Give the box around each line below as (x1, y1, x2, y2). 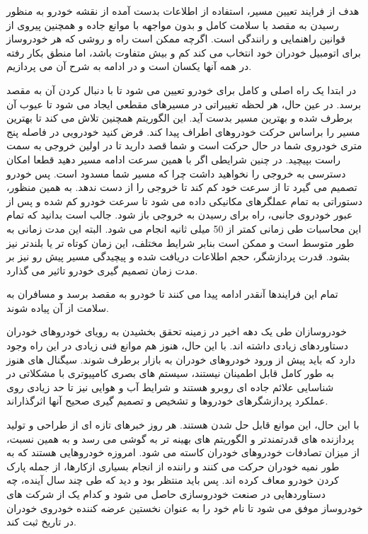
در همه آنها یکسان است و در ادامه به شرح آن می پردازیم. (6, 59, 252, 74)
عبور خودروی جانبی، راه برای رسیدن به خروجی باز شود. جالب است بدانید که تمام (6, 207, 353, 222)
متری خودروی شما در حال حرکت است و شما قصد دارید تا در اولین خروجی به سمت (6, 138, 362, 153)
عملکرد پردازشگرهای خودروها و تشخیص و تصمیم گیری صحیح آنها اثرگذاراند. (6, 393, 328, 408)
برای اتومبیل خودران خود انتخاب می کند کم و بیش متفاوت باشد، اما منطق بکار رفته (6, 45, 361, 59)
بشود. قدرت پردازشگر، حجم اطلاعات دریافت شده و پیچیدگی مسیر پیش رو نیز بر (6, 249, 350, 264)
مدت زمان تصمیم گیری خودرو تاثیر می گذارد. (6, 262, 198, 277)
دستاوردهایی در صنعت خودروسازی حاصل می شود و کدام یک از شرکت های (6, 487, 326, 501)
